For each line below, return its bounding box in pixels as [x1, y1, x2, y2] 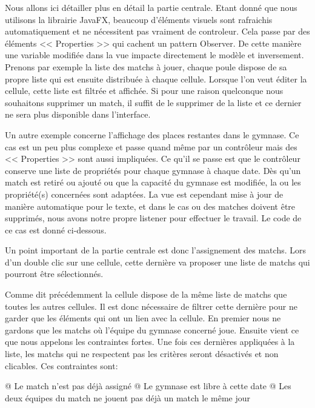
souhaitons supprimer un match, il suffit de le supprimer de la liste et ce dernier [5, 96, 302, 109]
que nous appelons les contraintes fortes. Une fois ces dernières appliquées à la [5, 335, 295, 348]
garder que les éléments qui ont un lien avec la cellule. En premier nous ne [5, 312, 281, 324]
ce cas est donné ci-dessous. [5, 223, 107, 236]
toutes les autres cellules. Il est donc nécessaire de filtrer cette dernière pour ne [5, 299, 297, 312]
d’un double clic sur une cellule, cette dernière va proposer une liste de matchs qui [5, 255, 310, 268]
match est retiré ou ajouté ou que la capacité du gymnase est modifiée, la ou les [5, 176, 301, 189]
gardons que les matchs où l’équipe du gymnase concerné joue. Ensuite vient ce [5, 323, 299, 336]
